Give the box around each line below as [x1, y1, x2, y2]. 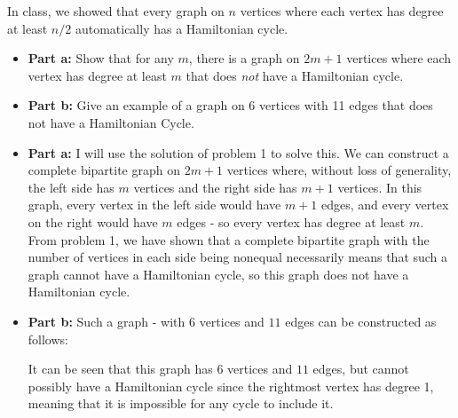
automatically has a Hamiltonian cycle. [75, 19, 288, 37]
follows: [28, 329, 68, 348]
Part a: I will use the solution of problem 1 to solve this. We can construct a [28, 143, 449, 162]
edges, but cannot [312, 359, 409, 378]
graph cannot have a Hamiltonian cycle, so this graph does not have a [28, 264, 409, 283]
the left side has [28, 177, 114, 196]
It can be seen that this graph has [28, 359, 213, 378]
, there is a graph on [188, 49, 300, 67]
